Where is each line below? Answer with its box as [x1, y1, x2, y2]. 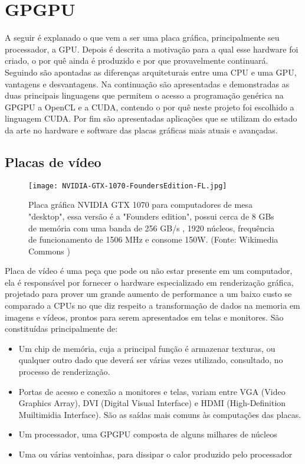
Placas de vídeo [5, 152, 101, 171]
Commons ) [28, 244, 70, 257]
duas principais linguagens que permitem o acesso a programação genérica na [5, 89, 284, 102]
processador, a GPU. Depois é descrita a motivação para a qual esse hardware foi [5, 43, 299, 55]
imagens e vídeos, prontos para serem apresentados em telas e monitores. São [5, 311, 284, 323]
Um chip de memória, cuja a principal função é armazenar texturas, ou [18, 342, 276, 354]
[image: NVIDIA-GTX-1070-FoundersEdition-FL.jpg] [28, 181, 227, 190]
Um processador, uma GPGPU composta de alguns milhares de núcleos [18, 428, 277, 440]
